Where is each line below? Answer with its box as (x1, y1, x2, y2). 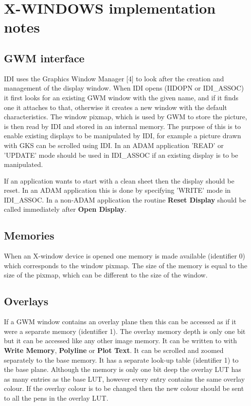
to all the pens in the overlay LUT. (4, 393, 108, 403)
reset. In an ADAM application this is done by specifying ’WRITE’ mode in (4, 185, 231, 195)
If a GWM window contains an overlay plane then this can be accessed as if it (4, 316, 236, 327)
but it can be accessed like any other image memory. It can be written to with (4, 335, 237, 346)
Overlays (4, 294, 49, 309)
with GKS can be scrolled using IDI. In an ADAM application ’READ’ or (4, 140, 224, 150)
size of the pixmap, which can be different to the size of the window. (4, 270, 208, 280)
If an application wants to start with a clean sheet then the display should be (4, 175, 234, 185)
